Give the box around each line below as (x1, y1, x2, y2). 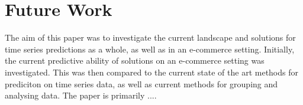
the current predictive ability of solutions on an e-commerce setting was (5, 54, 265, 67)
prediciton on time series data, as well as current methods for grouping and (5, 77, 278, 90)
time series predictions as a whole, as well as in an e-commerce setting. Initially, (5, 42, 295, 55)
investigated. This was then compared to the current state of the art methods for (5, 65, 298, 78)
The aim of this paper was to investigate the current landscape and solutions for (5, 31, 296, 44)
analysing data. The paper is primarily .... (5, 89, 157, 101)
